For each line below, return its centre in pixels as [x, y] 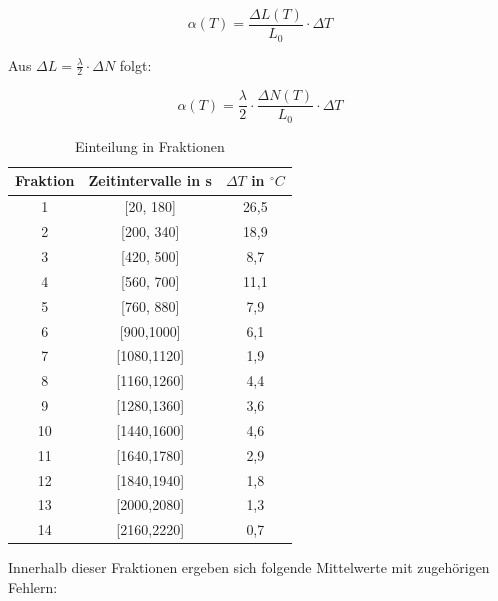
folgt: [135, 64]
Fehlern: [33, 586]
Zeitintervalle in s [150, 180]
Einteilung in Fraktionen [149, 145]
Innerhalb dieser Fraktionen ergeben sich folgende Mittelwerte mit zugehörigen [249, 567]
